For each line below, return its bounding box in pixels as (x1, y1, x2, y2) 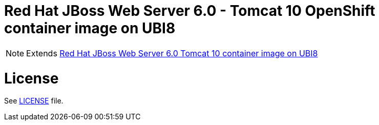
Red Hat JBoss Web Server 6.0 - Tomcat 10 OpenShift (4, 2, 375, 19)
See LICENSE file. (4, 96, 64, 106)
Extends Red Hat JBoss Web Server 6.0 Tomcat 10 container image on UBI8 (26, 48, 318, 58)
